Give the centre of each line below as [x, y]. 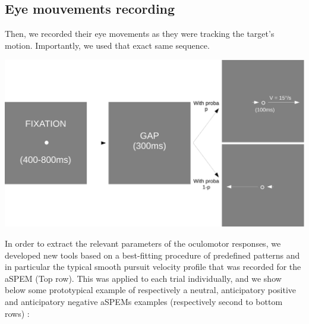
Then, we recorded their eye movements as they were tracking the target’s [140, 34]
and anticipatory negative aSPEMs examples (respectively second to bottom [144, 301]
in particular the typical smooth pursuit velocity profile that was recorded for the [153, 267]
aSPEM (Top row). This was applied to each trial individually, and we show [143, 278]
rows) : [17, 313]
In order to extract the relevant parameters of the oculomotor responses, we [143, 243]
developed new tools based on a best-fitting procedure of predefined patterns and [152, 255]
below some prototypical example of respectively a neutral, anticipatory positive [150, 290]
